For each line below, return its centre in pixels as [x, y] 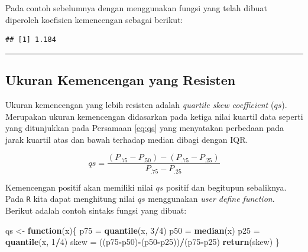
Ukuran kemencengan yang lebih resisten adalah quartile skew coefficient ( [140, 104]
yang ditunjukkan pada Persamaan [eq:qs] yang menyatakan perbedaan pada [145, 128]
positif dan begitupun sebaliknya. [226, 187]
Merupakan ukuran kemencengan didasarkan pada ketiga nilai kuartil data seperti [154, 116]
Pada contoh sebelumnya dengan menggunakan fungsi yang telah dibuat [136, 8]
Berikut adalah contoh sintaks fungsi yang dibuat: [96, 210]
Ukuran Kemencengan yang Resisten [121, 80]
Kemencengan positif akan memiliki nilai [79, 187]
